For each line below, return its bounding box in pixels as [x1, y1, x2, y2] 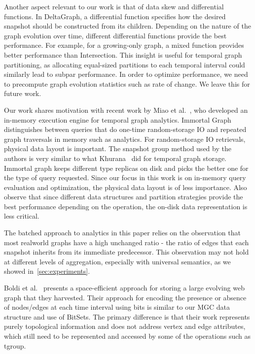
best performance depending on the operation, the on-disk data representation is [4, 201, 248, 211]
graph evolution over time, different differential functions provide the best [4, 30, 227, 40]
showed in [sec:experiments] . [4, 266, 90, 276]
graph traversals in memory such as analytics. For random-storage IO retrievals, [4, 133, 246, 144]
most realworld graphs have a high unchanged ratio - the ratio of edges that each [4, 237, 249, 247]
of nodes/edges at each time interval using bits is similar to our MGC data [4, 302, 230, 312]
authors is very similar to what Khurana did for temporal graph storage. [4, 153, 227, 163]
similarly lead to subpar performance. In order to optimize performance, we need [4, 69, 248, 79]
